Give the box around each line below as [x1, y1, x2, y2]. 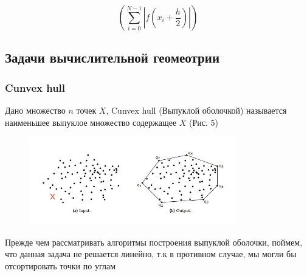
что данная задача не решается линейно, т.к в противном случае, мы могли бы [5, 247, 297, 260]
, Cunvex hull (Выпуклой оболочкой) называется [106, 104, 287, 116]
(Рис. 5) [189, 116, 219, 128]
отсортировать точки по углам [5, 260, 116, 272]
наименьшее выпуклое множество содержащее [5, 116, 177, 128]
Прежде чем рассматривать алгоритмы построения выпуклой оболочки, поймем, [5, 235, 303, 248]
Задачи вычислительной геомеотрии [5, 48, 219, 67]
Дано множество [5, 104, 66, 116]
